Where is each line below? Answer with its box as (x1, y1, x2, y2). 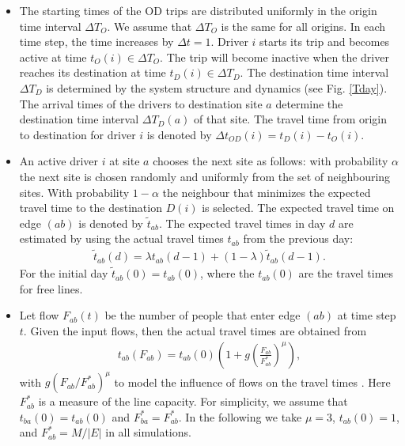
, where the (200, 265, 255, 282)
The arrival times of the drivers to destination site (19, 95, 263, 111)
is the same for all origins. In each (221, 17, 386, 34)
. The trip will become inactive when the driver (160, 48, 389, 65)
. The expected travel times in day (158, 214, 326, 231)
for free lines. (19, 280, 83, 297)
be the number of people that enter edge (104, 307, 301, 323)
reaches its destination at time (19, 64, 166, 81)
